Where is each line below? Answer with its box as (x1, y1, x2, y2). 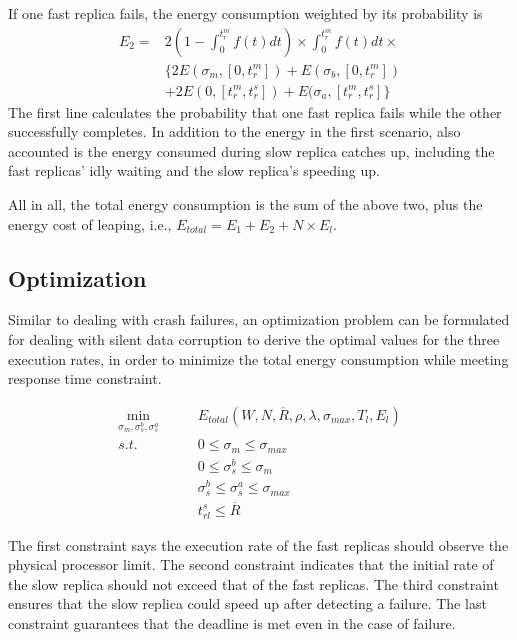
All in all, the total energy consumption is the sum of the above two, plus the (8, 194, 483, 215)
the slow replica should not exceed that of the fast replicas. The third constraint (8, 573, 499, 594)
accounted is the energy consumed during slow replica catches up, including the (8, 140, 495, 161)
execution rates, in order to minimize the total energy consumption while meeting (8, 348, 509, 369)
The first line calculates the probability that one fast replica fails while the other (8, 101, 502, 122)
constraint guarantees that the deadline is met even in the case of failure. (8, 613, 456, 633)
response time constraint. (8, 368, 162, 389)
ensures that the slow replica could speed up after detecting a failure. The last (8, 593, 487, 614)
